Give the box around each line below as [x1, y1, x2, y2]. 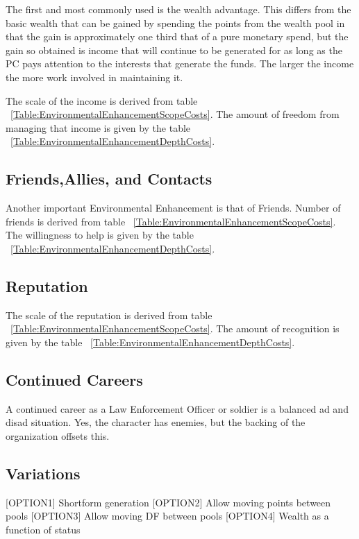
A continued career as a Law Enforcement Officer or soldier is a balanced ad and [6, 401, 349, 416]
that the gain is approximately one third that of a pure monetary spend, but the [6, 29, 349, 44]
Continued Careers [6, 368, 143, 390]
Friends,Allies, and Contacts [6, 168, 212, 189]
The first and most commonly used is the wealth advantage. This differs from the [6, 2, 351, 16]
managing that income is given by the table [6, 120, 191, 135]
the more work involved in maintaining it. [6, 69, 183, 84]
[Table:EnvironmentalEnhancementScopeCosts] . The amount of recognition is [10, 321, 340, 336]
